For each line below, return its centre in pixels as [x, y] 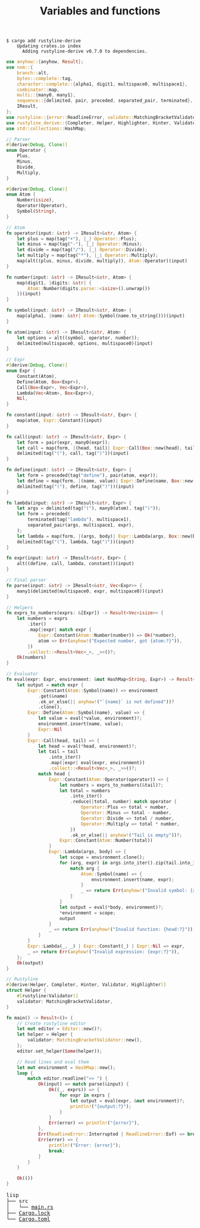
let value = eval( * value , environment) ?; [90, 719]
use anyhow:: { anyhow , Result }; [45, 62]
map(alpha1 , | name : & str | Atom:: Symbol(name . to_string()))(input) [101, 316]
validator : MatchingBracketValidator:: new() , [85, 1040]
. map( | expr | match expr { [60, 630]
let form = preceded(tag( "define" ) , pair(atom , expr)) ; [88, 476]
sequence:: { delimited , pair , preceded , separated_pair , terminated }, [105, 101]
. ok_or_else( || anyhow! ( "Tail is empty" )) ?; [126, 835]
